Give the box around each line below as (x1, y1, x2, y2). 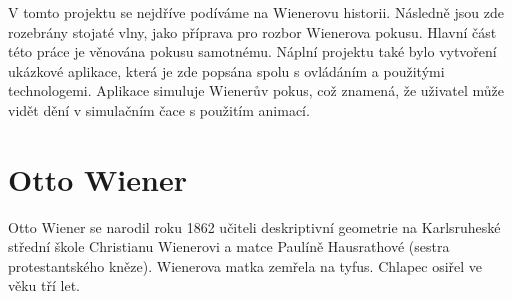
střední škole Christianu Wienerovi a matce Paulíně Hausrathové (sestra (8, 236, 450, 257)
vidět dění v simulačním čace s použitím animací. (8, 99, 310, 120)
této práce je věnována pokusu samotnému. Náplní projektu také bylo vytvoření (8, 41, 497, 62)
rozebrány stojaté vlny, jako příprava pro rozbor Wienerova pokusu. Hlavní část (8, 21, 497, 42)
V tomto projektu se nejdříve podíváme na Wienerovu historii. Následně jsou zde (8, 2, 504, 22)
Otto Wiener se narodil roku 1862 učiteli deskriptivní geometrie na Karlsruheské (8, 216, 501, 237)
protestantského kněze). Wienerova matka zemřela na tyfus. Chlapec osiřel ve (8, 255, 483, 276)
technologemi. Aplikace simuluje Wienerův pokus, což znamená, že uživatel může (8, 80, 504, 101)
